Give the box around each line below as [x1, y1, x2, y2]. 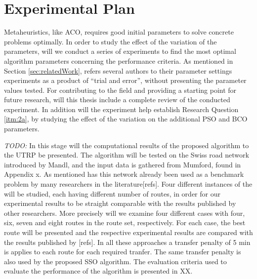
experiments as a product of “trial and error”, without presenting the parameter [4, 75, 247, 85]
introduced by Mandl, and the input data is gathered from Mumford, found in [4, 159, 241, 169]
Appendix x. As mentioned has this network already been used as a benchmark [4, 169, 244, 179]
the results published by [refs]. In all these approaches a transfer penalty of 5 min [4, 237, 251, 247]
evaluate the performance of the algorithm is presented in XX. [4, 266, 193, 276]
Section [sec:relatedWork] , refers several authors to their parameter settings [4, 65, 232, 76]
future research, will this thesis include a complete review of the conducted [4, 94, 230, 105]
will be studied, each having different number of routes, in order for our [4, 188, 220, 199]
